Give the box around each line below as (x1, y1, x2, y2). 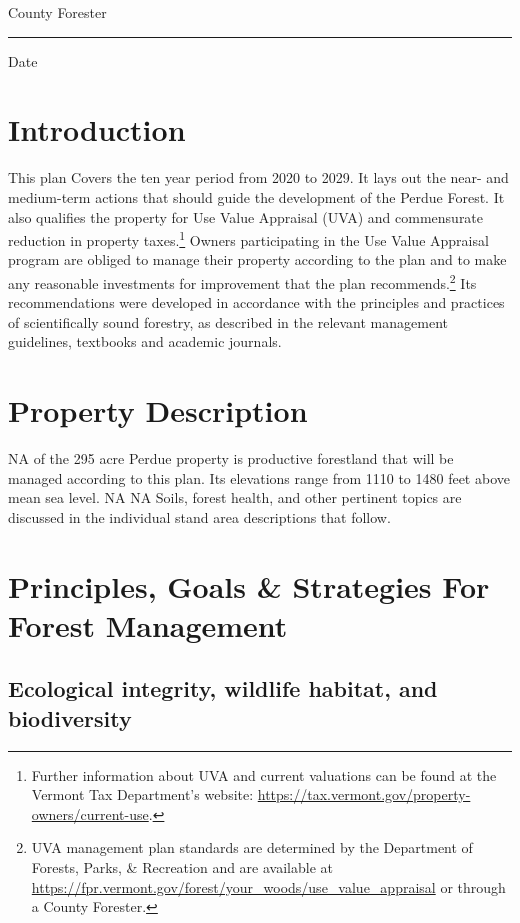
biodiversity (8, 702, 132, 733)
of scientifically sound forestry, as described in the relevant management (8, 311, 448, 332)
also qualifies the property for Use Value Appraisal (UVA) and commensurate (8, 206, 484, 227)
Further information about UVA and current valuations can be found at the (31, 764, 497, 785)
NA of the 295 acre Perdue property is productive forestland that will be (8, 448, 454, 469)
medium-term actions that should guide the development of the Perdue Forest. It (8, 186, 505, 207)
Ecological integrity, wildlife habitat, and (8, 673, 438, 704)
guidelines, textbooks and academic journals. (8, 331, 282, 352)
